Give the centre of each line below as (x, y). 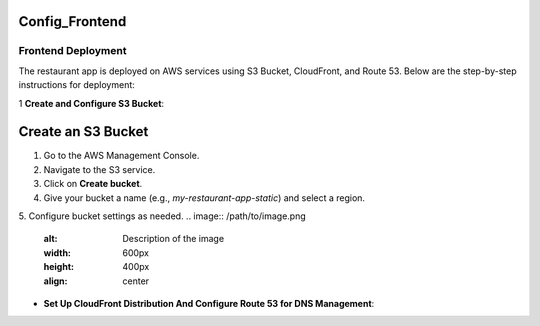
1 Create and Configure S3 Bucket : (91, 103)
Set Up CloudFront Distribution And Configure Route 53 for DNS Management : (209, 303)
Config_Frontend (72, 21)
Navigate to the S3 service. (99, 169)
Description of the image (173, 239)
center (136, 281)
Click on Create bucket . (93, 184)
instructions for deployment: (76, 85)
